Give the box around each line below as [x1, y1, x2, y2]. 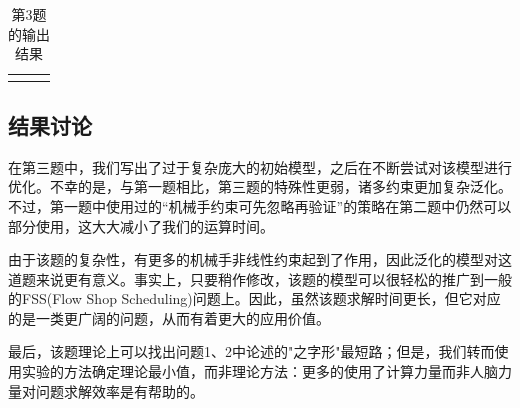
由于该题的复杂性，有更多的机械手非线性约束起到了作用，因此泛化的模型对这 [8, 249, 512, 270]
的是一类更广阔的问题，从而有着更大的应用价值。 [8, 307, 330, 328]
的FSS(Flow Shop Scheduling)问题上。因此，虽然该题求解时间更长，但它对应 [8, 288, 501, 309]
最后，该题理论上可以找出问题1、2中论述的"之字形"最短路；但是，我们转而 [8, 341, 495, 362]
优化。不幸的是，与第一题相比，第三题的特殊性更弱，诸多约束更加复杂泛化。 [8, 176, 512, 197]
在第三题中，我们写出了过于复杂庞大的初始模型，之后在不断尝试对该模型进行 [8, 156, 512, 177]
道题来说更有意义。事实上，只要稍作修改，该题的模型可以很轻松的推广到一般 [8, 268, 512, 289]
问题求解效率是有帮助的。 [35, 380, 204, 401]
